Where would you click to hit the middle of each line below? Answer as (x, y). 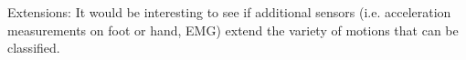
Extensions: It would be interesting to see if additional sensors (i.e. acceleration (229, 12)
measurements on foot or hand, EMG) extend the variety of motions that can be (233, 30)
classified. (34, 48)
